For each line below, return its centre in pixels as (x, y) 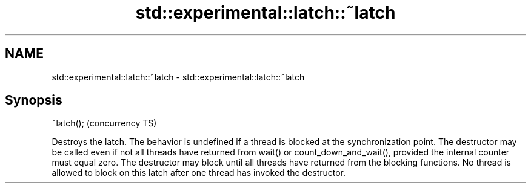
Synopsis (34, 100)
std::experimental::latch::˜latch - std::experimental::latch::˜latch (178, 77)
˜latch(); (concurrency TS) (104, 123)
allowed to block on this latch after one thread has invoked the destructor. (199, 173)
